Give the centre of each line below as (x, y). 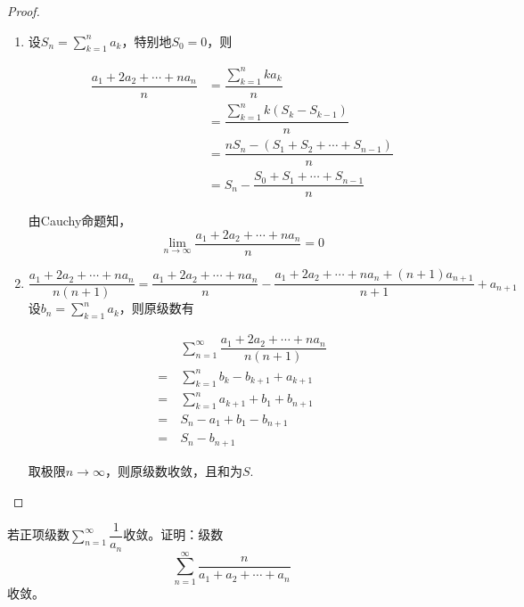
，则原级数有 (156, 308)
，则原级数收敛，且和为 (173, 470)
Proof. (24, 11)
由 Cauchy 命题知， (80, 221)
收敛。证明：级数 (173, 534)
